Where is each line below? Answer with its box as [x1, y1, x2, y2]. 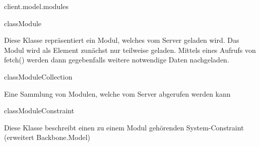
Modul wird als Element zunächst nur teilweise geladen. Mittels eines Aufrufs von [4, 44, 256, 55]
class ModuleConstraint [4, 105, 75, 116]
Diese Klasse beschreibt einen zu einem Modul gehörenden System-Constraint [4, 122, 244, 132]
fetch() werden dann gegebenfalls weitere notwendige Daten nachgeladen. [4, 54, 229, 65]
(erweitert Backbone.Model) [4, 132, 90, 142]
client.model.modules [4, 1, 69, 11]
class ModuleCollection [4, 71, 73, 82]
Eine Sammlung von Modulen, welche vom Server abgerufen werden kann [4, 88, 231, 99]
